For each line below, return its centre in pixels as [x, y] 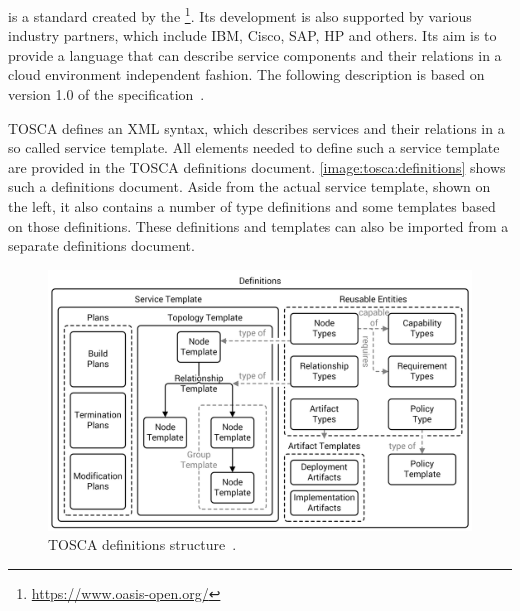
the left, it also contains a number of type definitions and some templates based [252, 206]
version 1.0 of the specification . [106, 94]
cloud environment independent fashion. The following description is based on [246, 74]
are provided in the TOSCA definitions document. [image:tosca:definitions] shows [257, 166]
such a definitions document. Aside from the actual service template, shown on [249, 186]
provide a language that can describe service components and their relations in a [255, 54]
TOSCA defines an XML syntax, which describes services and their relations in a [256, 127]
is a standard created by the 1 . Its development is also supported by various [240, 14]
